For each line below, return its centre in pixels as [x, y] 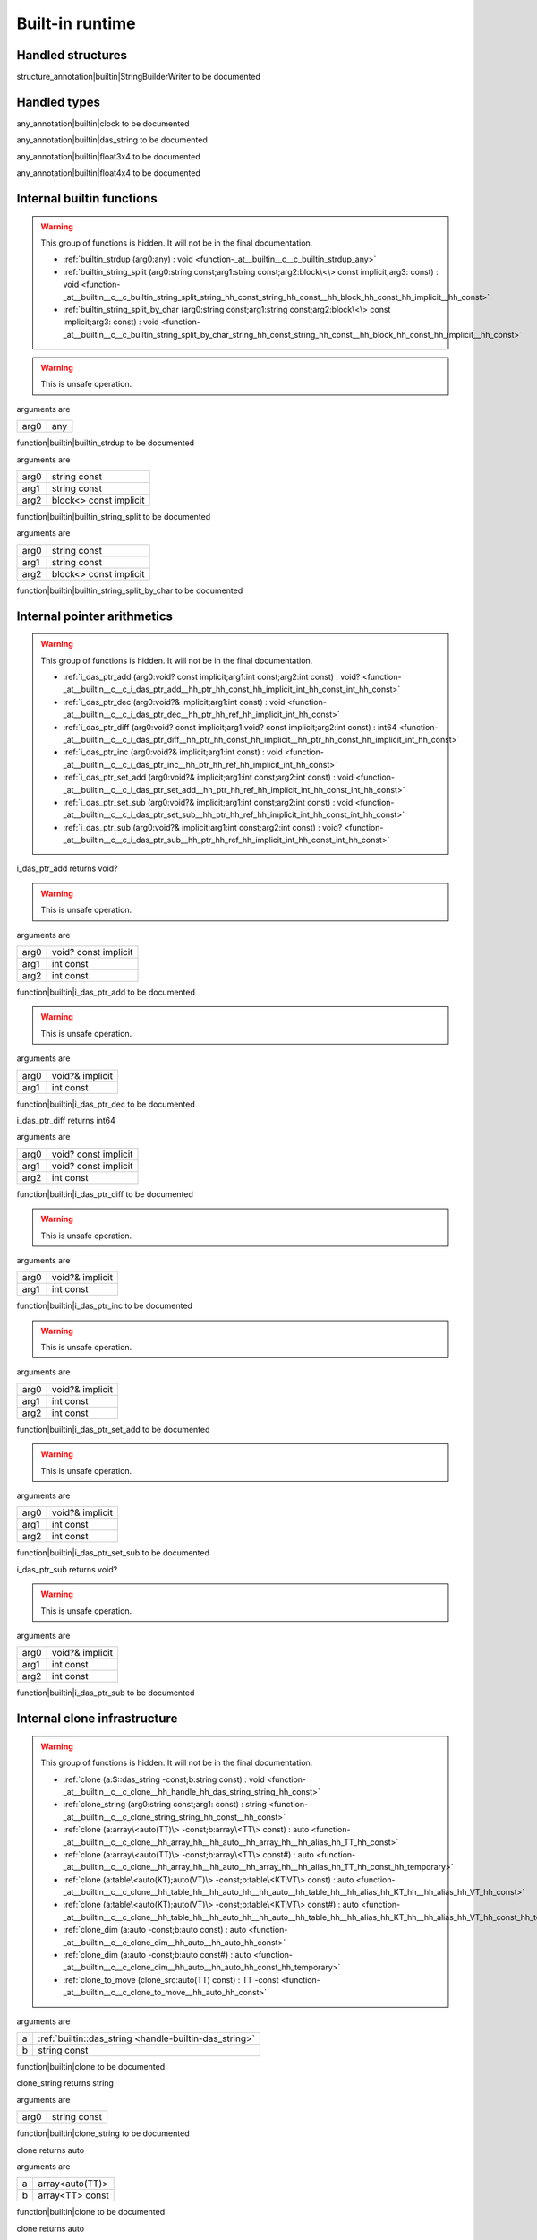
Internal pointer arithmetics [95, 616]
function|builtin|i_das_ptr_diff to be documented [105, 1194]
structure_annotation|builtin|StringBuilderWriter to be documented [139, 77]
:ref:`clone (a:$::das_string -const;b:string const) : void [164, 1779]
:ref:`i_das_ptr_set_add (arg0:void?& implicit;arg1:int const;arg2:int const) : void [208, 777]
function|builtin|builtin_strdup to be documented [106, 443]
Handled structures [72, 55]
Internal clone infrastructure [97, 1719]
